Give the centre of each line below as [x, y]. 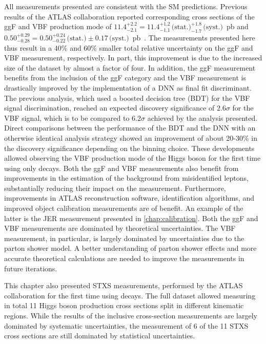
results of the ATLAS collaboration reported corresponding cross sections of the [129, 16]
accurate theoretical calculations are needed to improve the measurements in [124, 258]
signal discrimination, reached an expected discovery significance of [109, 108]
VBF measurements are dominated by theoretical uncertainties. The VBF [120, 228]
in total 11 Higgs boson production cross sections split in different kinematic [124, 305]
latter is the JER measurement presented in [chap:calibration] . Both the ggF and [131, 218]
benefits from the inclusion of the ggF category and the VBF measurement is [125, 78]
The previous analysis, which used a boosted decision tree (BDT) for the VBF [127, 98]
